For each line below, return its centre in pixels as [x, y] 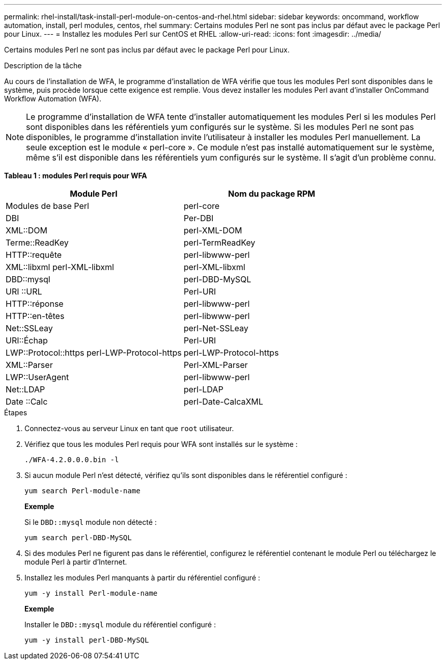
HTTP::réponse [35, 304]
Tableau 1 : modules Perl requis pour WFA [76, 176]
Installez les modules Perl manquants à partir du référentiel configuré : [142, 578]
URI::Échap [27, 340]
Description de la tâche [43, 65]
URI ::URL [24, 291]
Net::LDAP [25, 389]
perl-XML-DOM [213, 230]
